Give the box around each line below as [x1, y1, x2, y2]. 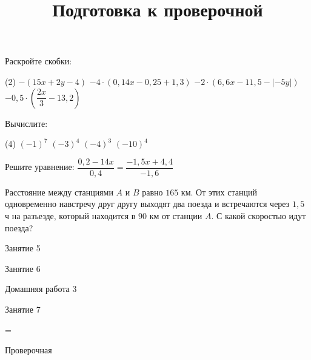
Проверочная [5, 344, 52, 356]
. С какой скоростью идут [211, 209, 306, 222]
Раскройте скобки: [5, 55, 72, 67]
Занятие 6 [5, 262, 41, 274]
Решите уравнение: [5, 160, 75, 173]
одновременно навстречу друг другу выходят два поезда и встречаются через [5, 197, 290, 210]
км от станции [149, 209, 202, 222]
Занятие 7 [5, 302, 41, 315]
